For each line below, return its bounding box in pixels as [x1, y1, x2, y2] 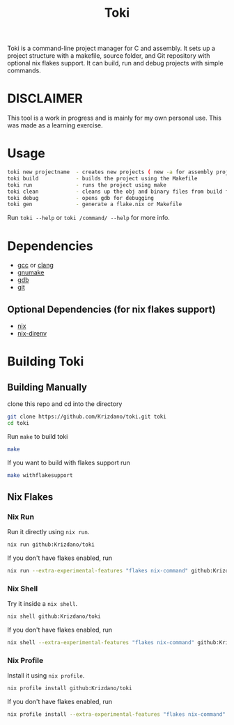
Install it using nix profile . [7, 671, 85, 680]
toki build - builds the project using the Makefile [7, 175, 198, 182]
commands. [7, 66, 42, 75]
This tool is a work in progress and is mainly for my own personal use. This [7, 114, 221, 123]
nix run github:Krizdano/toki [7, 541, 95, 548]
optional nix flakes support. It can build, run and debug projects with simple [7, 59, 224, 68]
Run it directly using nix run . [7, 528, 90, 536]
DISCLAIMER [7, 91, 84, 107]
